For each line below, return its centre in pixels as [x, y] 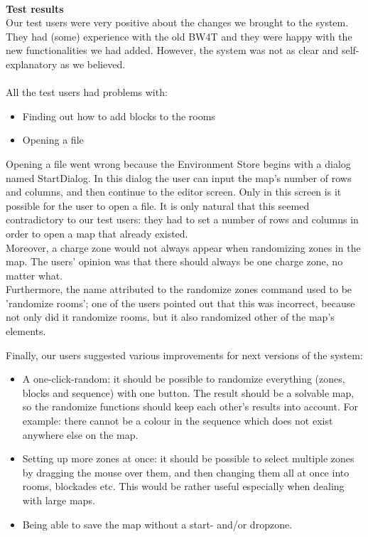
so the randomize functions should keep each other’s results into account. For [190, 406]
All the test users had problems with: [87, 92]
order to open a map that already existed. [97, 233]
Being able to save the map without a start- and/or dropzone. [157, 524]
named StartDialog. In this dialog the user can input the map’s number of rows [179, 177]
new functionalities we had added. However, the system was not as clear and [172, 50]
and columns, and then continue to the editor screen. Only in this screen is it [174, 192]
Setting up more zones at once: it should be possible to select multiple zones [188, 458]
